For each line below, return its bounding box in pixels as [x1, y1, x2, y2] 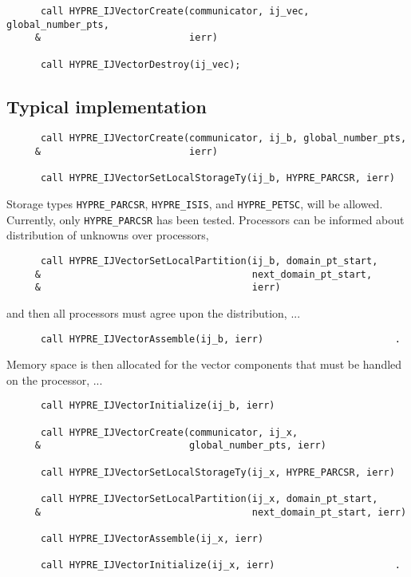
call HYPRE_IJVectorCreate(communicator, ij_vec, [40, 6, 310, 17]
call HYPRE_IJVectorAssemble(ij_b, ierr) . [40, 333, 401, 345]
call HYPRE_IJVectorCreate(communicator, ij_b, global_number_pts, [40, 132, 407, 144]
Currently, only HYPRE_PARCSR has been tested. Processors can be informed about [6, 211, 405, 227]
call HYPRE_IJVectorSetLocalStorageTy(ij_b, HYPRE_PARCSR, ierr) [40, 172, 395, 184]
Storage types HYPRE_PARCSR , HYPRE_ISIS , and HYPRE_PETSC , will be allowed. [6, 196, 383, 212]
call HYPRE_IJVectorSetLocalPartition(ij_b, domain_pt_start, [40, 255, 378, 267]
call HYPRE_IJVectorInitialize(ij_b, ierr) [40, 400, 275, 412]
